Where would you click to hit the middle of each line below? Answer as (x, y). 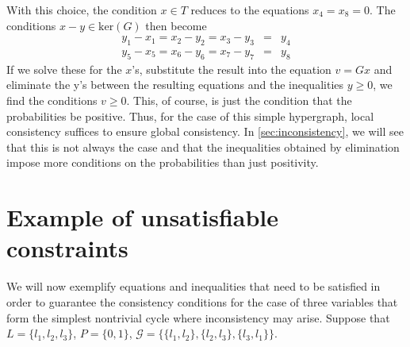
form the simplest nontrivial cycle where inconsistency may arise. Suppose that (198, 317)
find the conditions (52, 100)
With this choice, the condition (82, 10)
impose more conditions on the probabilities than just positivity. (163, 162)
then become (176, 25)
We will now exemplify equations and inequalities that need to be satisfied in (194, 286)
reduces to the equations (250, 10)
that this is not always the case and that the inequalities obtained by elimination (203, 147)
